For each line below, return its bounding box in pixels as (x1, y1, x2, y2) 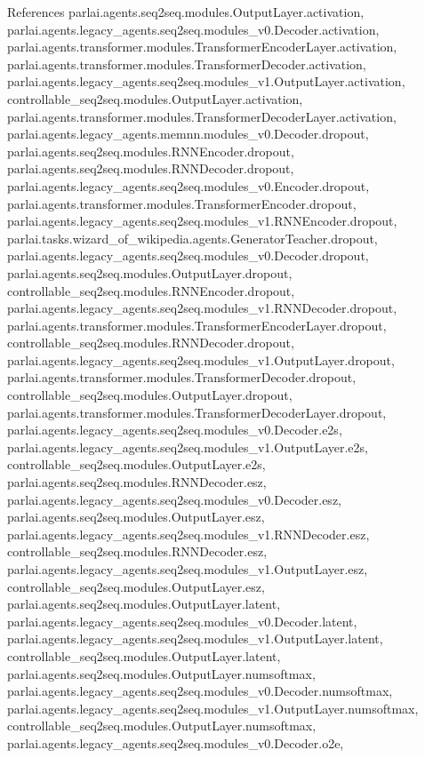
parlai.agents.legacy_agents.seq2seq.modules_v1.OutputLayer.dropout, (7, 350, 395, 369)
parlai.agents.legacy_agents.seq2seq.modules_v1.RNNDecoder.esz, (7, 524, 370, 543)
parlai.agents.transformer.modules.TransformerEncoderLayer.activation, (7, 37, 397, 56)
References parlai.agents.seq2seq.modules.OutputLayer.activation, (7, 3, 365, 20)
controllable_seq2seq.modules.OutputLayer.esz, (7, 577, 265, 595)
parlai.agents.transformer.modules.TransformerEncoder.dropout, (7, 194, 357, 212)
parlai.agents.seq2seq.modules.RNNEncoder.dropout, (7, 141, 294, 160)
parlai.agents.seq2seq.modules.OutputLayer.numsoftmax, (7, 664, 316, 682)
